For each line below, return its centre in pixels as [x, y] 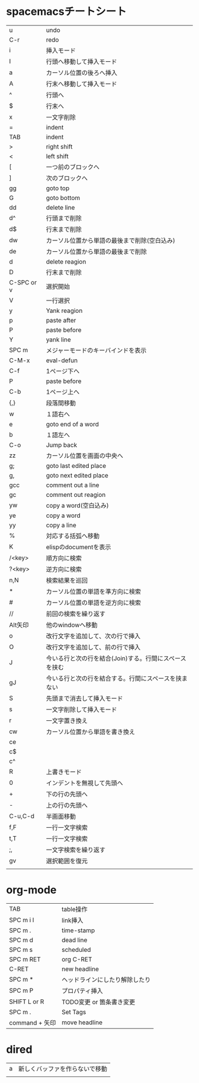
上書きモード [64, 772]
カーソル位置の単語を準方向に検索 [93, 591]
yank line [58, 340]
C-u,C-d [22, 816]
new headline [80, 969]
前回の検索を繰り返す [76, 613]
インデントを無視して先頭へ [84, 783]
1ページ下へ [63, 371]
